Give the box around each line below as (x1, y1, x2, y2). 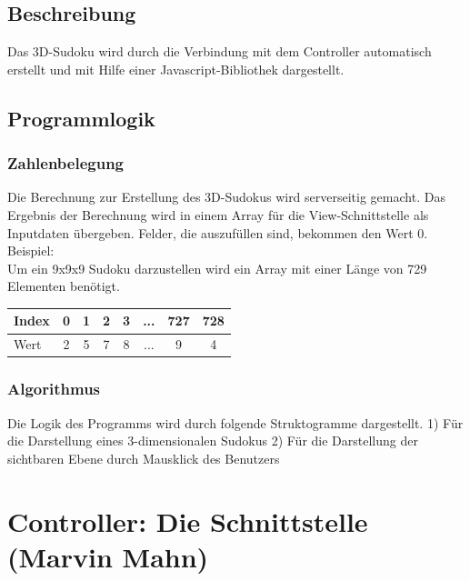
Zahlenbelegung (7, 152, 125, 175)
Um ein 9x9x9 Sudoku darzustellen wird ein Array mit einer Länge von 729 (7, 258, 427, 277)
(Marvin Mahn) (7, 537, 209, 575)
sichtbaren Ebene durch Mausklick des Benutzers (7, 448, 280, 467)
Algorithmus (7, 377, 101, 400)
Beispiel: (7, 241, 55, 260)
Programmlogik (7, 104, 155, 132)
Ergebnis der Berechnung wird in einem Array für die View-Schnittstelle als (7, 205, 429, 224)
